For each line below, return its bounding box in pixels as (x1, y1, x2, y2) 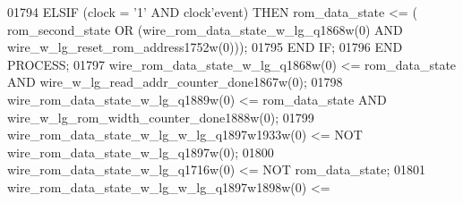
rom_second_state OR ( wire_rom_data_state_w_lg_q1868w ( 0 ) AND (7, 20, 403, 38)
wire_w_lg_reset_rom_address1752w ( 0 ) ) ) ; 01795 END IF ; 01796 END (7, 38, 403, 56)
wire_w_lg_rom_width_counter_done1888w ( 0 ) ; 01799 (7, 107, 314, 126)
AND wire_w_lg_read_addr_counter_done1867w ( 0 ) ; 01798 (7, 72, 343, 91)
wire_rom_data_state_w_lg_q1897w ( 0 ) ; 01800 (7, 142, 274, 161)
